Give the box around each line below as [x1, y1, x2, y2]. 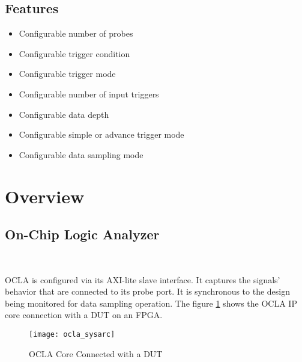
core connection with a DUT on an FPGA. [5, 308, 163, 321]
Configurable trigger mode [19, 67, 116, 80]
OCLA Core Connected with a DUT [29, 347, 163, 360]
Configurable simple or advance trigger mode [19, 128, 184, 141]
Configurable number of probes [19, 27, 133, 40]
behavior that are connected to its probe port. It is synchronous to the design [5, 285, 291, 298]
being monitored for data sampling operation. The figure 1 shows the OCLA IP [5, 296, 297, 309]
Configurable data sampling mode [19, 148, 143, 161]
